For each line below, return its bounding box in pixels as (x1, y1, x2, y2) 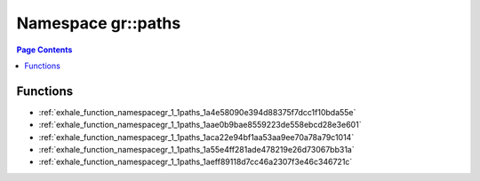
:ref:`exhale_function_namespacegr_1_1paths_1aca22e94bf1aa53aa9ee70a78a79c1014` (38, 131, 355, 142)
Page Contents (16, 44, 73, 55)
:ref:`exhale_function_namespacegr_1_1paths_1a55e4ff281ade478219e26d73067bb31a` (38, 145, 355, 155)
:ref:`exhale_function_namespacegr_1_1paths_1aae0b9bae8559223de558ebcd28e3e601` (38, 120, 362, 130)
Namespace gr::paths (16, 13, 181, 33)
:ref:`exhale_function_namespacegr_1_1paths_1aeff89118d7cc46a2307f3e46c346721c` (38, 156, 353, 168)
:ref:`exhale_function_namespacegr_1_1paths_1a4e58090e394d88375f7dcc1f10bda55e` (38, 106, 356, 117)
